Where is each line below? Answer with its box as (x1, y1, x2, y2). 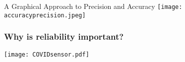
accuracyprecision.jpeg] (4, 11, 86, 19)
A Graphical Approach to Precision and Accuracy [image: (4, 1, 183, 11)
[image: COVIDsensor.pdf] (4, 51, 89, 58)
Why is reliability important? (4, 30, 124, 43)
